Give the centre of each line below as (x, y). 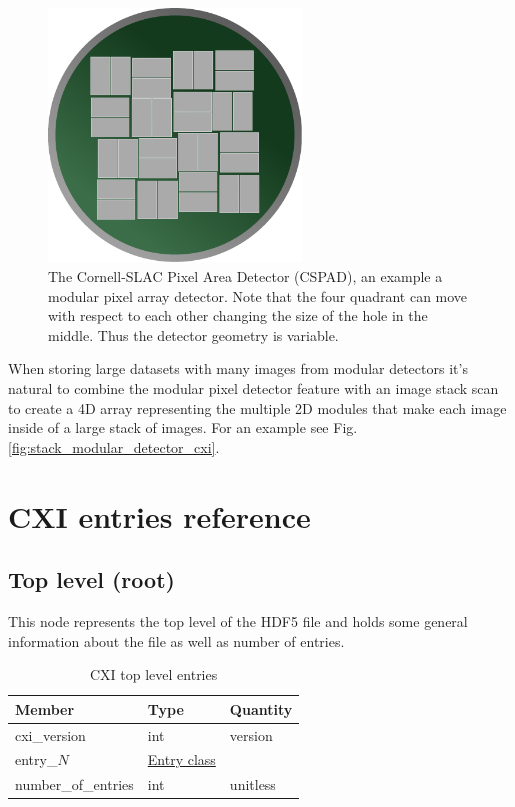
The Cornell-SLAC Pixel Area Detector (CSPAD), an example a (245, 275)
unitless (252, 784)
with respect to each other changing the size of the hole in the (238, 315)
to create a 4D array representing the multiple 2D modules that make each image (257, 407)
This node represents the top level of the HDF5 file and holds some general (238, 620)
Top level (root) (91, 579)
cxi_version (50, 734)
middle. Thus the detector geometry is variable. (193, 334)
